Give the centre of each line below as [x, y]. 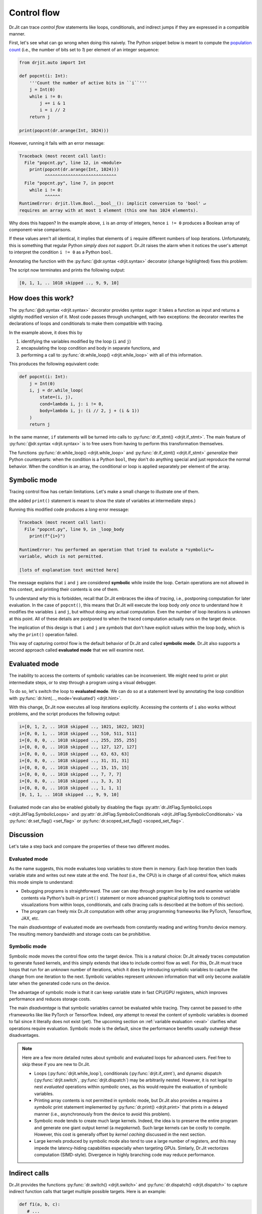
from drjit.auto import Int [52, 62]
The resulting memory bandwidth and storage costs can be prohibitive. [80, 934]
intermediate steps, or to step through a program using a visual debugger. [83, 682]
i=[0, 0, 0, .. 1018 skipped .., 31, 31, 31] [74, 761]
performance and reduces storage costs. [50, 999]
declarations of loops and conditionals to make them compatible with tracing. [86, 323]
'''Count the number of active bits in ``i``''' [88, 83]
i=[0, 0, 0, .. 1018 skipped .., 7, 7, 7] [70, 774]
